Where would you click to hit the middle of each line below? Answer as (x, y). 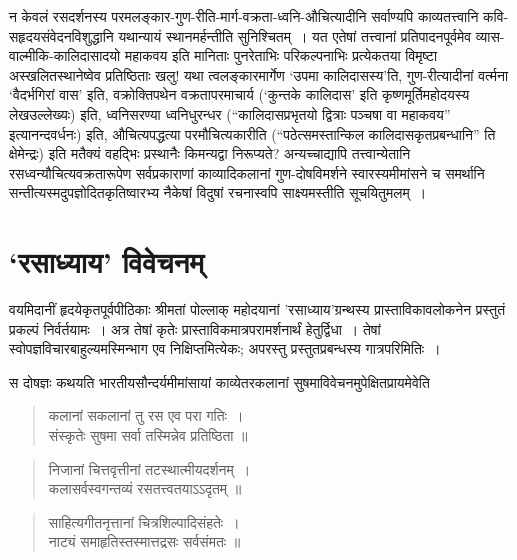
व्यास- (490, 35)
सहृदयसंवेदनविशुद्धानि (61, 35)
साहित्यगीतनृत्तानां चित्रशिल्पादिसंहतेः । (144, 521)
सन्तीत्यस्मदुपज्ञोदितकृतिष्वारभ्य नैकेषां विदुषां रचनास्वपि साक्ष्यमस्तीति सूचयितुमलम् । (218, 192)
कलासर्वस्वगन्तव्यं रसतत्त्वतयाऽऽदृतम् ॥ (145, 488)
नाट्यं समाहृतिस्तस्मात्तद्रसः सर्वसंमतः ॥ (144, 541)
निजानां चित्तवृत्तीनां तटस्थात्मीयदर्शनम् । (149, 468)
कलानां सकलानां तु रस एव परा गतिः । (146, 415)
